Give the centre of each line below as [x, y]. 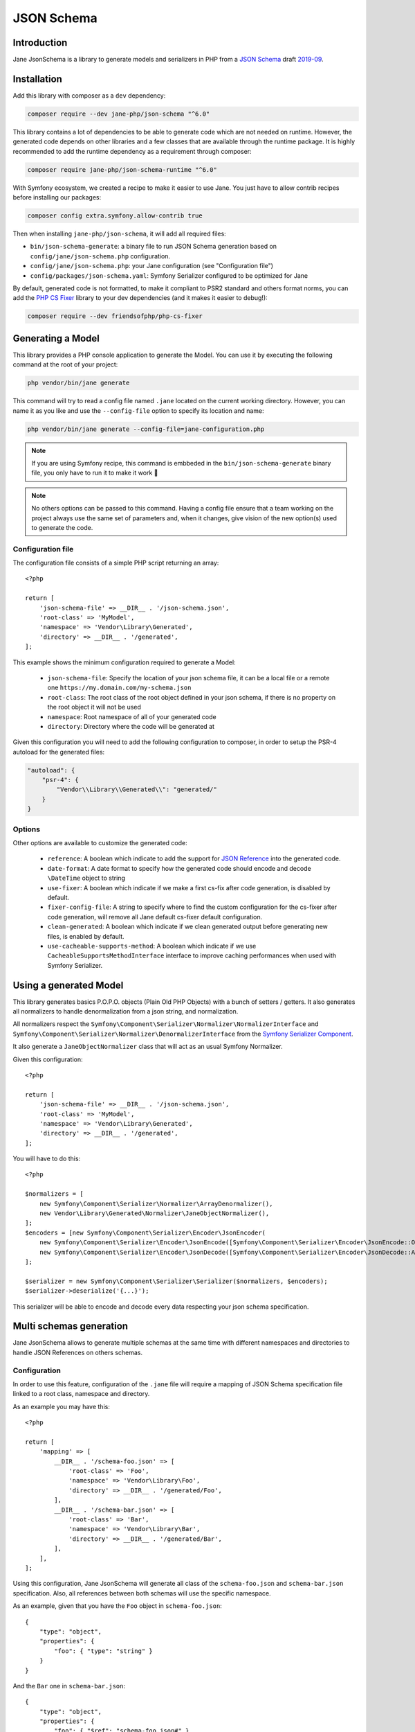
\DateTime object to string [86, 878]
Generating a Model [56, 338]
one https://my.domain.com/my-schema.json [119, 688]
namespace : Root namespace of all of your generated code [132, 716]
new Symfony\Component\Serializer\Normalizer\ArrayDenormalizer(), [156, 1203]
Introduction [40, 43]
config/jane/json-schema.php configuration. [100, 256]
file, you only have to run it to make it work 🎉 [95, 473]
